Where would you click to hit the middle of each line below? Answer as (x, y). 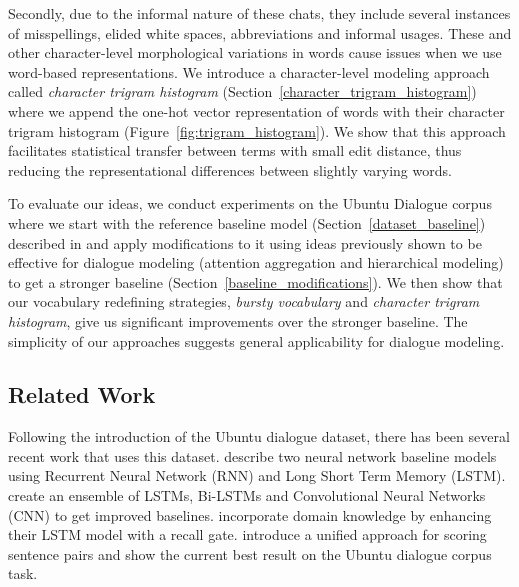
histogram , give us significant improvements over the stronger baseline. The (238, 320)
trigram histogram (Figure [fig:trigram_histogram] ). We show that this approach (257, 130)
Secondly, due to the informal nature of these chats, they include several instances (259, 13)
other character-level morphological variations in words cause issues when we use (255, 52)
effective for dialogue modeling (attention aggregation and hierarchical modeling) (256, 262)
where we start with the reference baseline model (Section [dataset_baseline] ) (247, 222)
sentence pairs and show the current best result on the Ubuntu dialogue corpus (250, 553)
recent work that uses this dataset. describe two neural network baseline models (252, 455)
